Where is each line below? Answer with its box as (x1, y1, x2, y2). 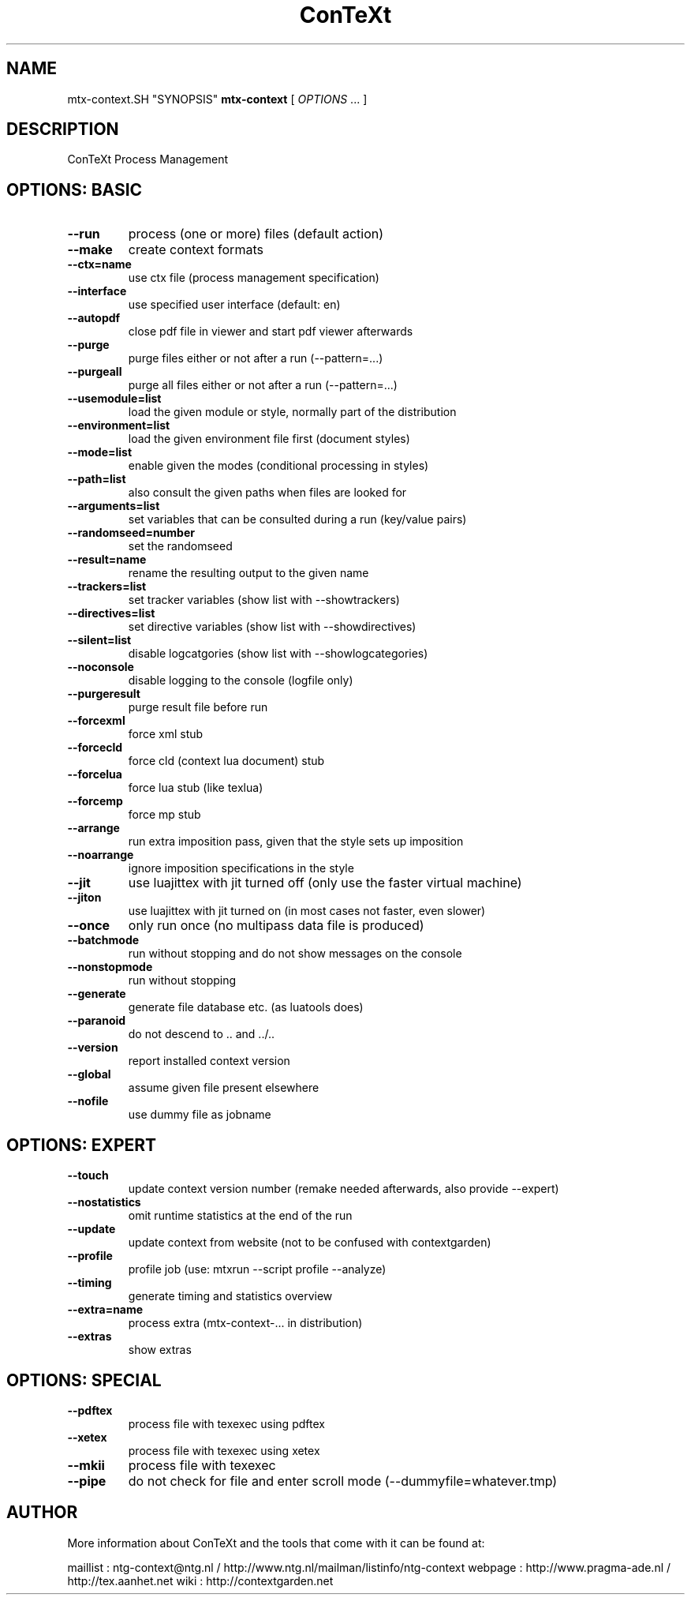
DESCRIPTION (6, 119, 119, 140)
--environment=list (67, 418, 170, 433)
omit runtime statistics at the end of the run (128, 1209, 353, 1223)
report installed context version (128, 1054, 290, 1068)
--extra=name (67, 1303, 144, 1317)
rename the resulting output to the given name (128, 566, 369, 580)
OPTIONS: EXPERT (6, 1134, 157, 1155)
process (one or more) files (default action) (128, 226, 384, 242)
